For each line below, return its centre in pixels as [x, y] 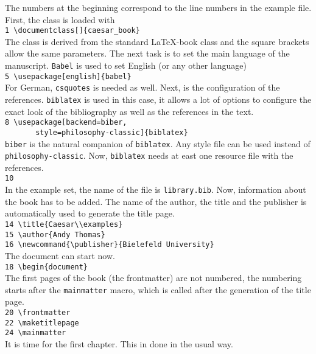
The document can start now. [60, 255]
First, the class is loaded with [60, 19]
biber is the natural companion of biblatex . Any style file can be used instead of [158, 143]
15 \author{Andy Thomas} [55, 234]
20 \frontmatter [38, 313]
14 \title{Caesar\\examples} [64, 224]
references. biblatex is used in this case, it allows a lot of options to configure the [158, 99]
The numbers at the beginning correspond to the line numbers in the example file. [158, 7]
